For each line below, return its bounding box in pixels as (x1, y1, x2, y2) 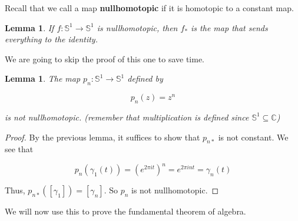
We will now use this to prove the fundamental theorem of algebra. (5, 205, 246, 217)
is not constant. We (218, 130, 289, 143)
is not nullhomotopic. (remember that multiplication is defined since (5, 110, 249, 123)
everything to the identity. (5, 33, 98, 45)
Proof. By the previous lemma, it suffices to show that (5, 130, 200, 143)
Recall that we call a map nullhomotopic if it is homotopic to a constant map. (5, 2, 294, 14)
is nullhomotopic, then (97, 21, 178, 34)
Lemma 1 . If (5, 21, 54, 34)
